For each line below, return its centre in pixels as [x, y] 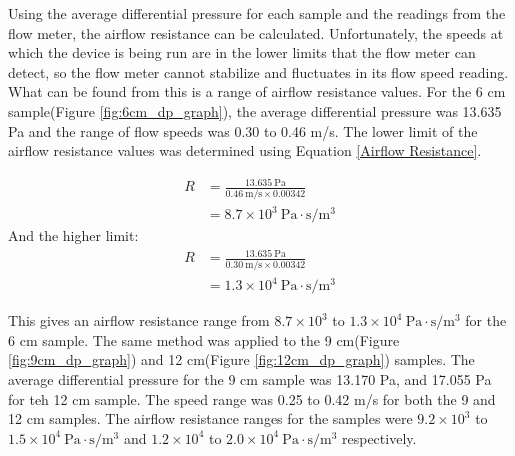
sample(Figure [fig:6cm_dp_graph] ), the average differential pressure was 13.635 [255, 110]
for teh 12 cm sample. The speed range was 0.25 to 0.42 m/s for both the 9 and [252, 398]
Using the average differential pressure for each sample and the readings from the [257, 13]
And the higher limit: [73, 235]
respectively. [379, 437]
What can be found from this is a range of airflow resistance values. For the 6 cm [257, 91]
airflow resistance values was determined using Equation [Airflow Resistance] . [245, 150]
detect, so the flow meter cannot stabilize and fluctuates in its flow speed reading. [258, 71]
